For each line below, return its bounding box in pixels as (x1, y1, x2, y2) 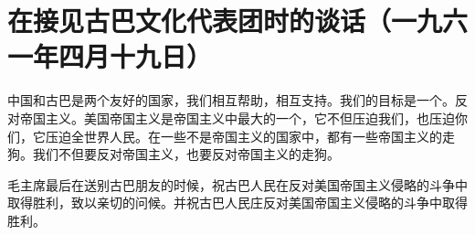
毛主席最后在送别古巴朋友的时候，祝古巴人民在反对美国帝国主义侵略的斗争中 (7, 175, 468, 194)
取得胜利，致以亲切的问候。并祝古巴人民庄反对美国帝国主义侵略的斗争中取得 (7, 193, 468, 212)
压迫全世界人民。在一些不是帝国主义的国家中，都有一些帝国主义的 (45, 126, 442, 145)
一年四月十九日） (7, 37, 213, 75)
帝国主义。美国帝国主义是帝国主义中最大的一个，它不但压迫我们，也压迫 (19, 108, 455, 127)
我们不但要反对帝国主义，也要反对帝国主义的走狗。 (32, 144, 340, 164)
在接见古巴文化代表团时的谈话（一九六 (7, 2, 469, 39)
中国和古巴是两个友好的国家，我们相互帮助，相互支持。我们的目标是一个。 (7, 91, 455, 110)
